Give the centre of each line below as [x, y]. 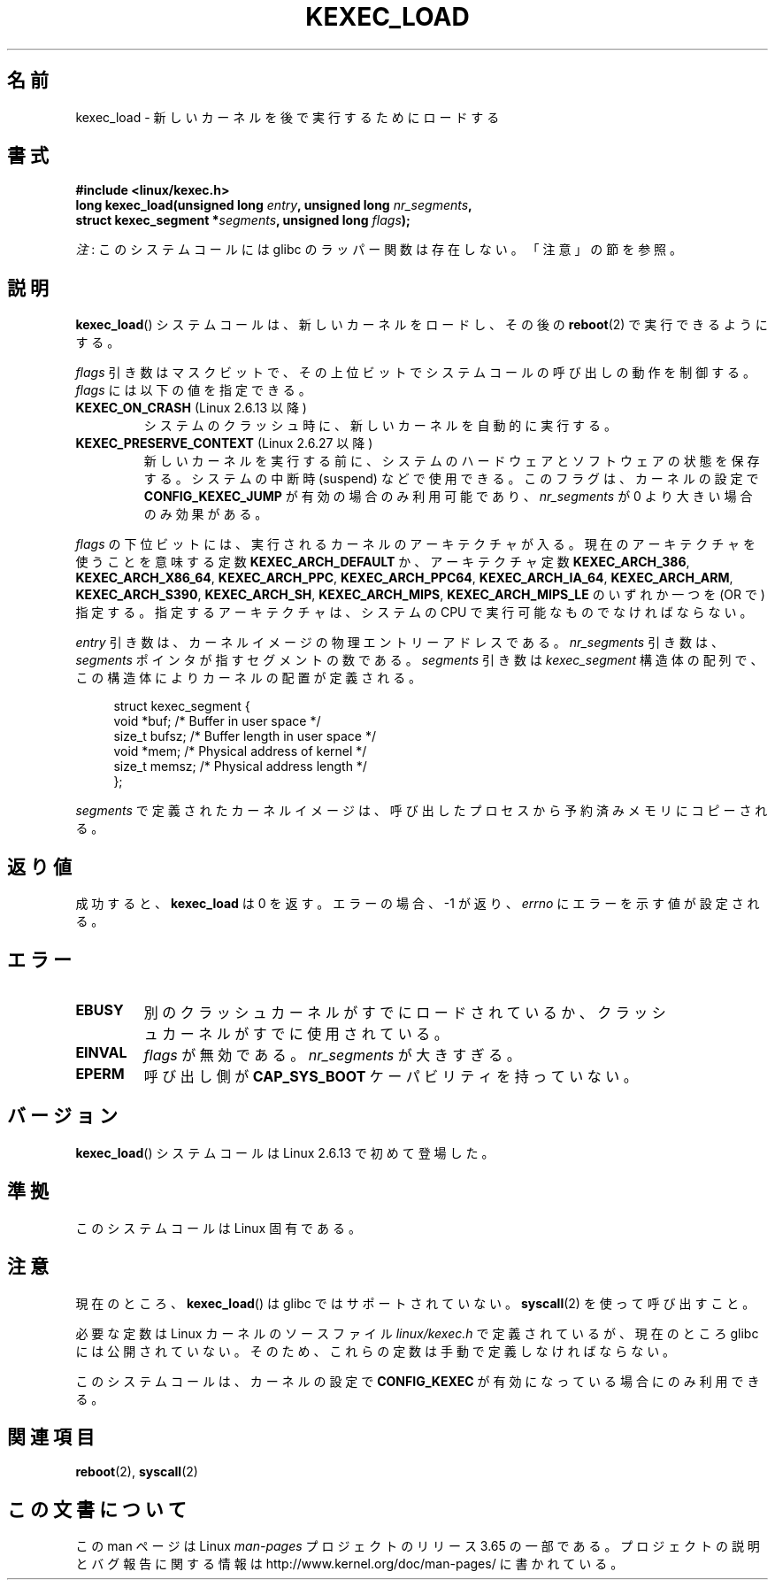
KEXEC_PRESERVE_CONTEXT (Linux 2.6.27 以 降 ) [224, 443]
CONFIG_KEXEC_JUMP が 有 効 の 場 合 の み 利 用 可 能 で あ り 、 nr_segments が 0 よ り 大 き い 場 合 [448, 497]
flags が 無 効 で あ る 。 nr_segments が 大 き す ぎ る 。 [332, 1055]
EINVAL [101, 1052]
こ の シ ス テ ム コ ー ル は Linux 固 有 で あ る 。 [218, 1228]
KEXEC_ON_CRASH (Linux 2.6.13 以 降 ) [191, 408]
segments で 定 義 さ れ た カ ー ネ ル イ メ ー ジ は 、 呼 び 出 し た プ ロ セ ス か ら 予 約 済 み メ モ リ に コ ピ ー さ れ [422, 811]
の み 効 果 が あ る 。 [206, 514]
